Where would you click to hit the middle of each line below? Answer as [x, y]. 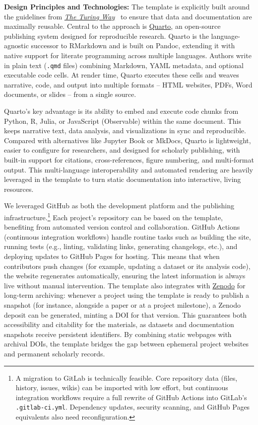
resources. [19, 189]
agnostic [16, 45]
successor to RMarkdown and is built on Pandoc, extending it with [133, 45]
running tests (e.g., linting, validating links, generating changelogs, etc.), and [121, 246]
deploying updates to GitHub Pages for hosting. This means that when [112, 256]
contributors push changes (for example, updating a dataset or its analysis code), [127, 266]
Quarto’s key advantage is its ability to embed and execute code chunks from [121, 111]
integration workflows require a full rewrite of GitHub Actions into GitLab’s [131, 397]
